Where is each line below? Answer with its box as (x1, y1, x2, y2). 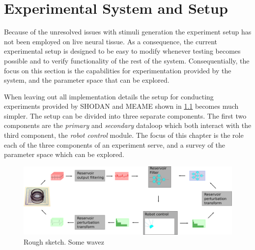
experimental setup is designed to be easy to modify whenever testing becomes (4, 46, 241, 56)
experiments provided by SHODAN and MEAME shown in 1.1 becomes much (4, 101, 239, 111)
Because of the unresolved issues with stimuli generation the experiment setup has (4, 27, 252, 37)
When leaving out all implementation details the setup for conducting (4, 91, 214, 101)
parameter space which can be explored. (4, 149, 124, 159)
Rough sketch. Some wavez (24, 236, 104, 247)
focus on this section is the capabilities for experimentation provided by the (4, 65, 231, 75)
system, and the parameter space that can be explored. (4, 75, 170, 85)
